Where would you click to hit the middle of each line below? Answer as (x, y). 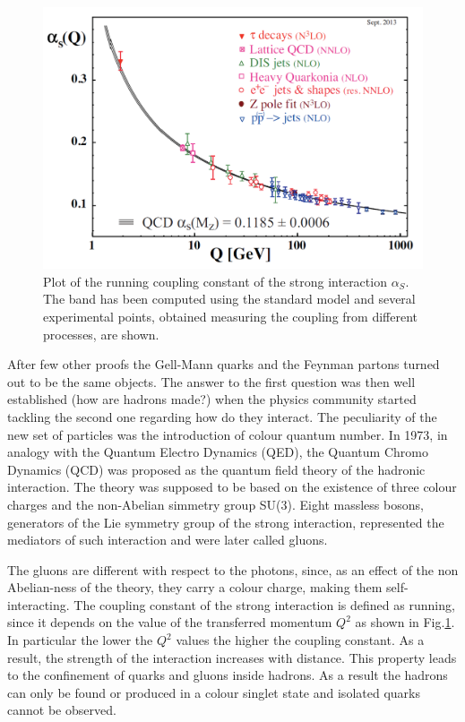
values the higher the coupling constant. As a (300, 640)
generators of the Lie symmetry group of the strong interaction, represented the (226, 522)
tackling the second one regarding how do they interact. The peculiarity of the (222, 416)
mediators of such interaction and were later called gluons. (168, 540)
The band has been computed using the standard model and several (229, 299)
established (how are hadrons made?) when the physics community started (212, 399)
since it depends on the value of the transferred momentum (170, 622)
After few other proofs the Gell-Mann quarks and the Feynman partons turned (224, 364)
